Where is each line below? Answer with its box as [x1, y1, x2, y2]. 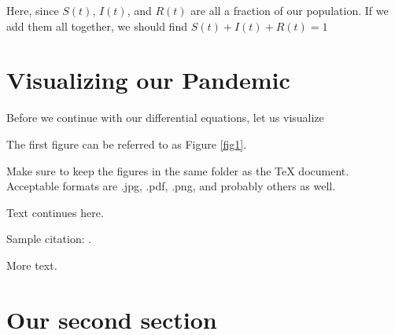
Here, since [6, 2, 59, 18]
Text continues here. [6, 204, 104, 220]
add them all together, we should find [6, 17, 187, 34]
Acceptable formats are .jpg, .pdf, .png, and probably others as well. [6, 178, 336, 194]
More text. [6, 256, 57, 273]
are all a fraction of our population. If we [190, 2, 389, 18]
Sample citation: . [6, 230, 92, 247]
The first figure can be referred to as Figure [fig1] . [6, 135, 247, 152]
